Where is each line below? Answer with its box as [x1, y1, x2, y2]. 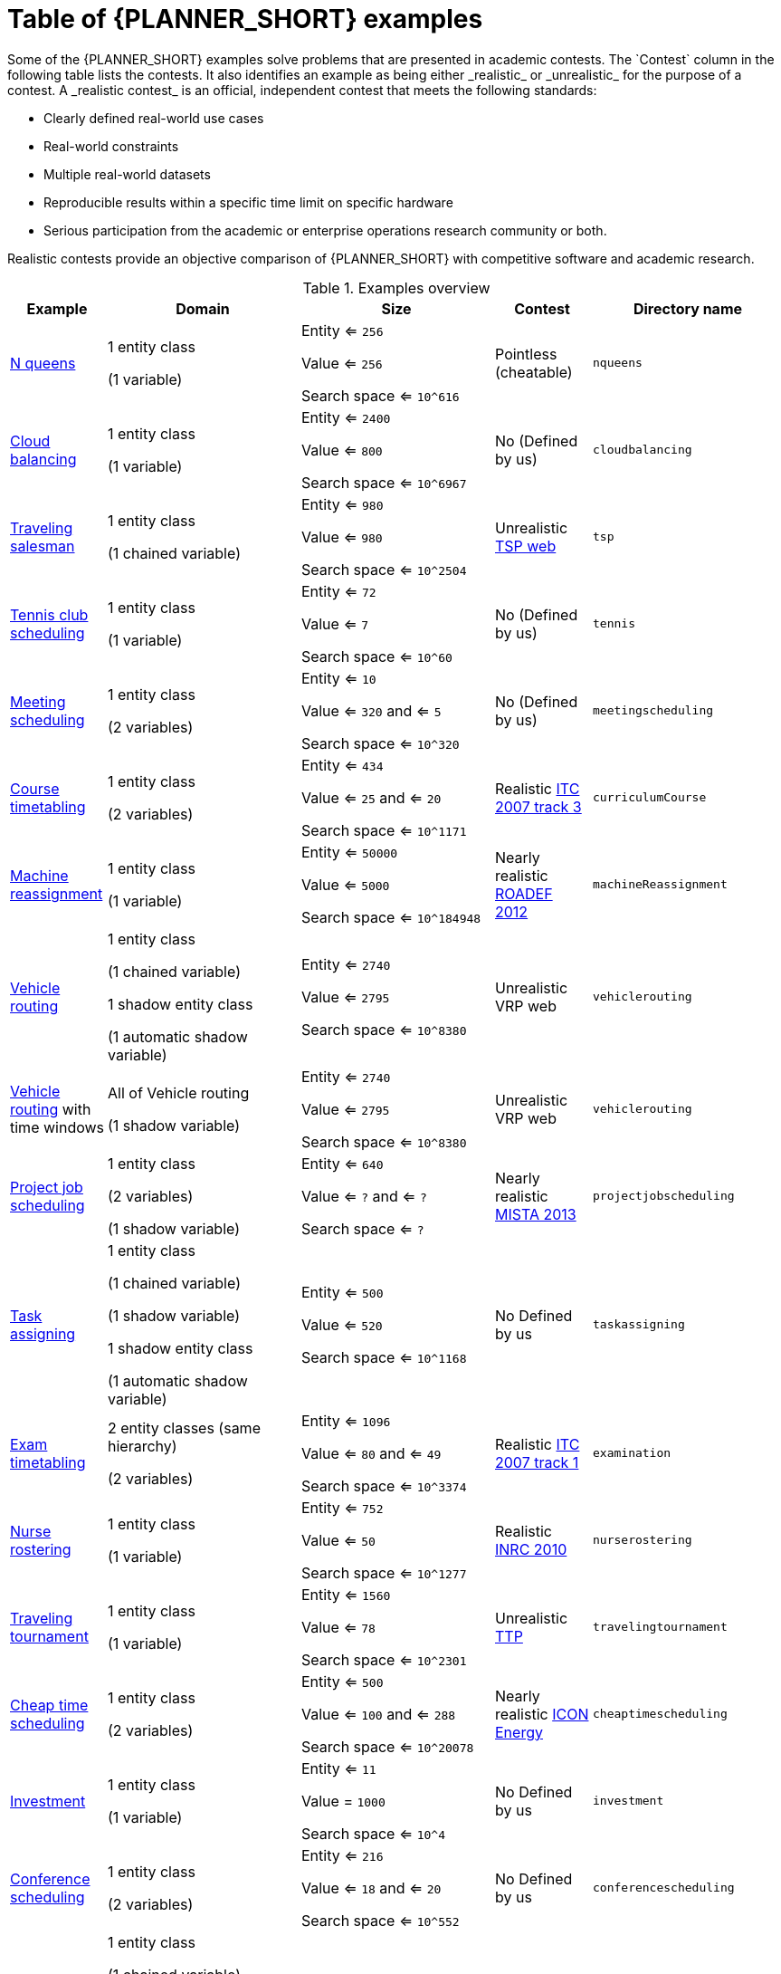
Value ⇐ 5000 [301, 875, 390, 894]
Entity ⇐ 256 [301, 321, 384, 340]
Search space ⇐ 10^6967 [301, 473, 467, 492]
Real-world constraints [43, 138, 179, 154]
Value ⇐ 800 [301, 440, 383, 459]
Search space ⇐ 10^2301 [301, 1650, 467, 1669]
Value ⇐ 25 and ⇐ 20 [301, 788, 442, 807]
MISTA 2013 [495, 1204, 576, 1223]
